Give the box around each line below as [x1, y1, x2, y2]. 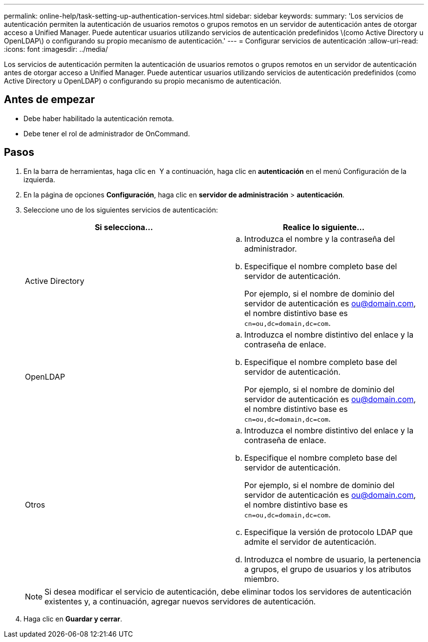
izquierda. [23, 175, 55, 184]
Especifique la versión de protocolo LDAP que [244, 527, 413, 537]
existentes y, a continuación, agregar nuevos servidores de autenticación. [44, 596, 316, 606]
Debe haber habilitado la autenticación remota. [23, 114, 174, 123]
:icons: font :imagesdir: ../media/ [4, 45, 108, 53]
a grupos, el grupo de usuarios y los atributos [244, 564, 411, 574]
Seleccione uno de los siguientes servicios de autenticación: [23, 205, 218, 214]
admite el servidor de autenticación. [244, 536, 377, 547]
